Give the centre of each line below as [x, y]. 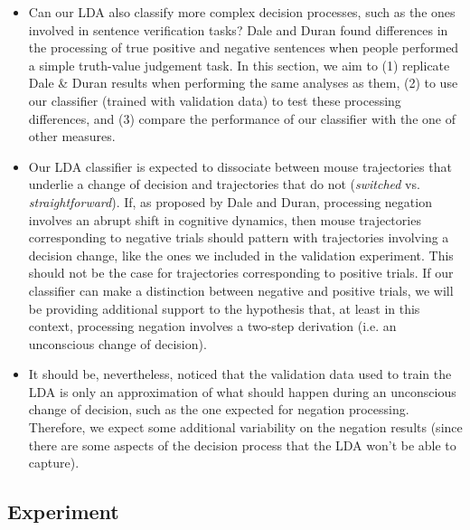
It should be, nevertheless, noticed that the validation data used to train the [240, 374]
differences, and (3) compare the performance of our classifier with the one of [242, 118]
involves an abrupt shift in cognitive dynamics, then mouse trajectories [225, 219]
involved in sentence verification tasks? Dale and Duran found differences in [238, 29]
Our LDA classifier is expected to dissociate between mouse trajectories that [240, 166]
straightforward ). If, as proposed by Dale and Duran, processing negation [230, 201]
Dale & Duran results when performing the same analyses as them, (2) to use [243, 83]
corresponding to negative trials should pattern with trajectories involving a [239, 237]
